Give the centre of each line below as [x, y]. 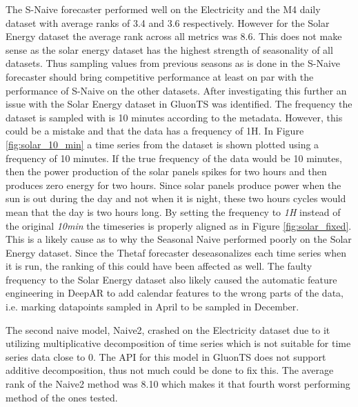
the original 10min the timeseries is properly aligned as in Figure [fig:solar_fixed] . [179, 225]
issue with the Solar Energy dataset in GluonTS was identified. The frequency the [179, 104]
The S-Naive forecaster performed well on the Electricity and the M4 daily [163, 9]
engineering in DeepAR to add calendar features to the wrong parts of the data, [175, 293]
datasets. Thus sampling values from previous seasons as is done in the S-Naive [173, 63]
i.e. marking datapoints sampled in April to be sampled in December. [152, 307]
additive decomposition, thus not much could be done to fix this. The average [170, 370]
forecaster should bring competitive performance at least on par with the [160, 76]
